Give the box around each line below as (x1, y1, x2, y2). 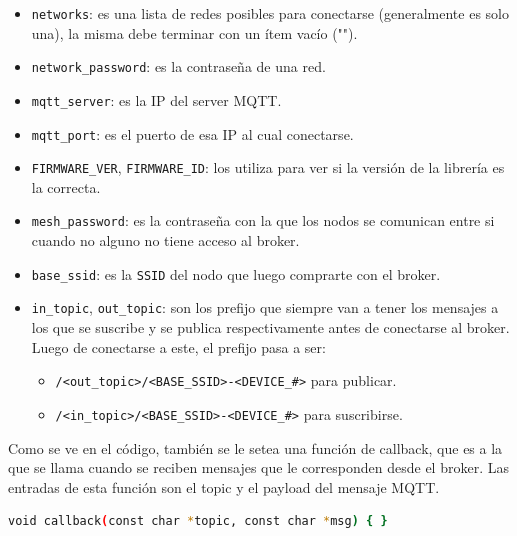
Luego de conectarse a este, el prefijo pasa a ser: (31, 336, 326, 357)
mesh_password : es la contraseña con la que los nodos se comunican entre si (31, 210, 495, 231)
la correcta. (31, 176, 101, 197)
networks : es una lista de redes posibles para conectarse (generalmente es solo (31, 3, 509, 23)
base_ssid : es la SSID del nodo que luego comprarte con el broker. (31, 263, 441, 284)
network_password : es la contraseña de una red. (31, 56, 326, 77)
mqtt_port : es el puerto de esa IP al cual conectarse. (31, 123, 354, 144)
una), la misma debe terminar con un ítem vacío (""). (31, 22, 358, 43)
